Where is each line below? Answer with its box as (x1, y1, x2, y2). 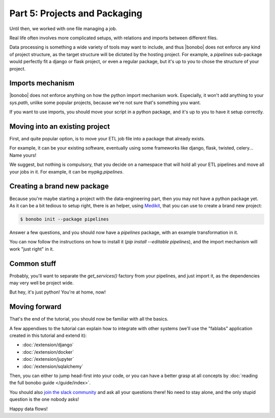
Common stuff (9, 259, 57, 268)
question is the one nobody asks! (9, 396, 79, 403)
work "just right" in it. (9, 245, 54, 252)
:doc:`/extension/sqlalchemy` (22, 363, 84, 370)
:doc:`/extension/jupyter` (22, 356, 74, 362)
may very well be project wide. (9, 280, 74, 286)
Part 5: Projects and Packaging (9, 8, 143, 19)
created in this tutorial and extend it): (9, 332, 87, 339)
